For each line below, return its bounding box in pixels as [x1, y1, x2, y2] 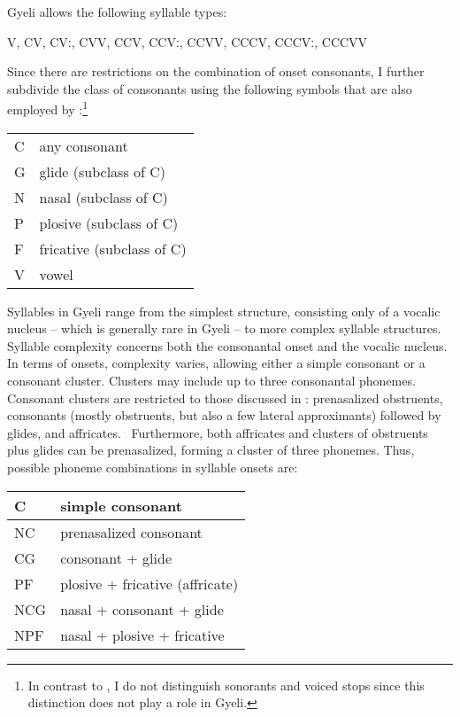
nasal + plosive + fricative [60, 624, 225, 645]
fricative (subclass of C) [39, 238, 187, 259]
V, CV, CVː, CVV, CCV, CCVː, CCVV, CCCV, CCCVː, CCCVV [7, 32, 368, 51]
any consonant [39, 135, 128, 156]
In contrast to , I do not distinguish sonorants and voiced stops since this [27, 675, 425, 694]
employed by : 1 [7, 97, 88, 119]
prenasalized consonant [60, 521, 203, 542]
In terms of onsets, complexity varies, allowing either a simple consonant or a [7, 354, 425, 372]
